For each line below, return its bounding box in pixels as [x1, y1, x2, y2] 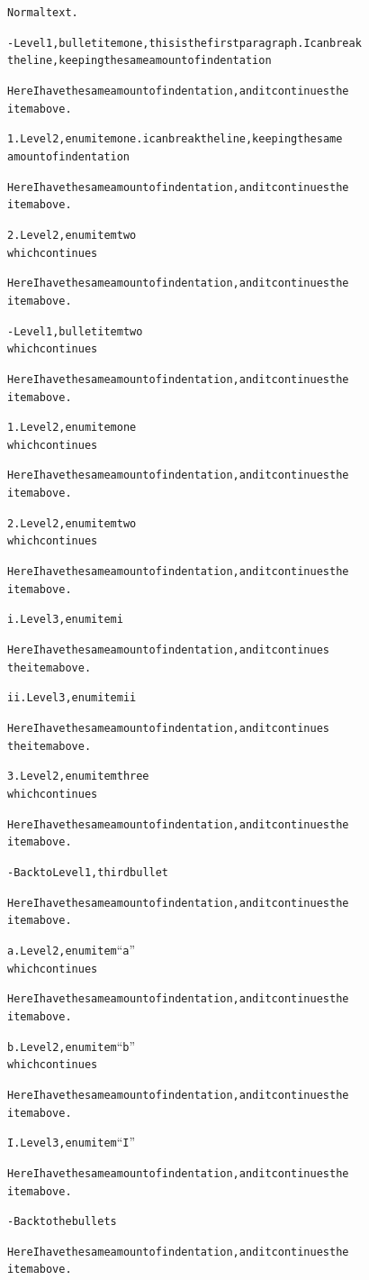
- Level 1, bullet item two [7, 325, 143, 338]
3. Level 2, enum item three [7, 770, 149, 783]
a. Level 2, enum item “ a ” [7, 939, 136, 958]
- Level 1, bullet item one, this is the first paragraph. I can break [7, 36, 362, 50]
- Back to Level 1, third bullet [7, 865, 169, 879]
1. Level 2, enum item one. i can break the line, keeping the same [7, 133, 343, 146]
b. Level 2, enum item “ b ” [7, 1036, 136, 1055]
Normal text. [7, 6, 78, 19]
